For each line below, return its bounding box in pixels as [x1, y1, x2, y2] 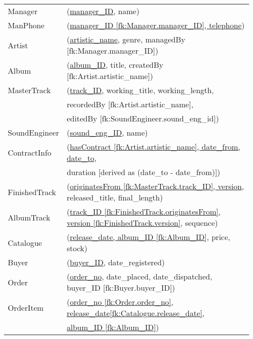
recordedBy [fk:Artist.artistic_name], [67, 99, 194, 110]
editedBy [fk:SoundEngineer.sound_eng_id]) [67, 113, 219, 124]
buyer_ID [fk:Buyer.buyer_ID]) [67, 282, 175, 293]
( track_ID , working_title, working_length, [67, 84, 214, 96]
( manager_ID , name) [67, 5, 140, 17]
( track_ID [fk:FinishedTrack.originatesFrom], [67, 206, 221, 217]
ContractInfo [8, 146, 52, 158]
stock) [67, 242, 88, 254]
